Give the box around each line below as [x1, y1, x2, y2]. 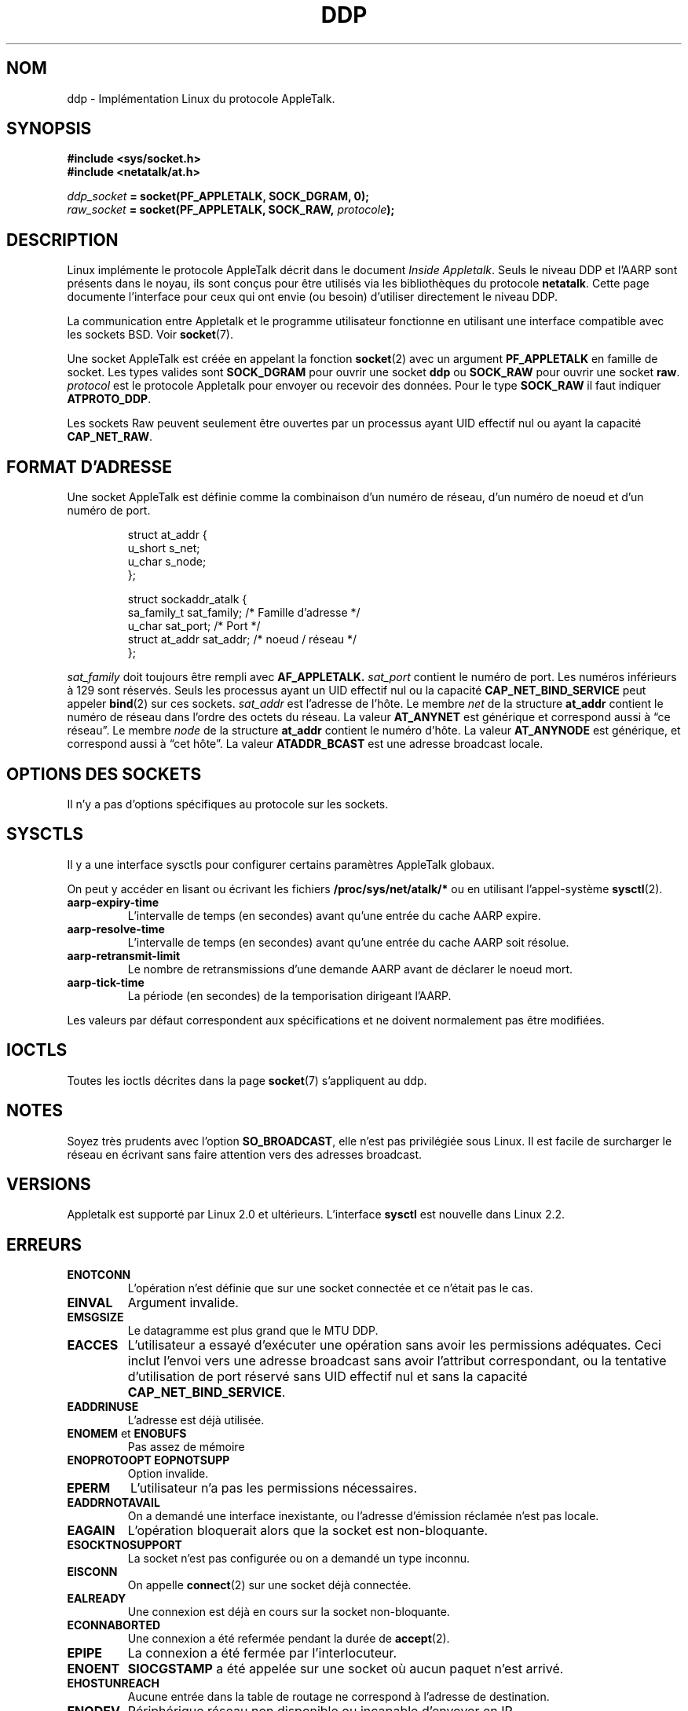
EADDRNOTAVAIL [67, 1496, 160, 1510]
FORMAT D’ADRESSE [6, 456, 173, 477]
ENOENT [67, 1661, 120, 1677]
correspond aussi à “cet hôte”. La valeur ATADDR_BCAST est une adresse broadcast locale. [67, 737, 543, 751]
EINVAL [67, 1295, 113, 1311]
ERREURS [6, 1234, 82, 1255]
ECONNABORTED [67, 1618, 161, 1632]
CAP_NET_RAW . [67, 430, 153, 444]
